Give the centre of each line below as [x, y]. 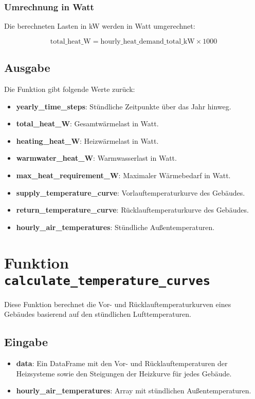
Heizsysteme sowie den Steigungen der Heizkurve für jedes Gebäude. [124, 373]
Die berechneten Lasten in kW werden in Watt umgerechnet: [100, 26]
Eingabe [26, 342]
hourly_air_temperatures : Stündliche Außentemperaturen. [115, 227]
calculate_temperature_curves [107, 281]
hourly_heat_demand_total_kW [148, 41]
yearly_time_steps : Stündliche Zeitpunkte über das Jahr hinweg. [124, 106]
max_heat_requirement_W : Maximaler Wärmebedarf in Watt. [123, 175]
